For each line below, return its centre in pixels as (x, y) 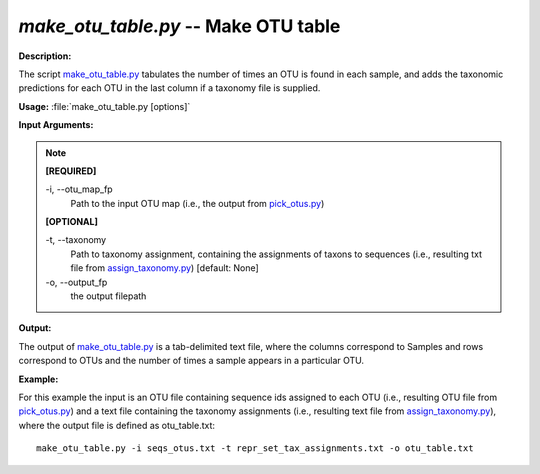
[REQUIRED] (71, 171)
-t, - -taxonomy (76, 240)
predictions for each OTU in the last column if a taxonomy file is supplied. (169, 88)
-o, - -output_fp (76, 282)
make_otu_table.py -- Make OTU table (179, 26)
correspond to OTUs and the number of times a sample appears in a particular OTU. (191, 361)
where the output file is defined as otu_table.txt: (116, 425)
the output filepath (108, 296)
